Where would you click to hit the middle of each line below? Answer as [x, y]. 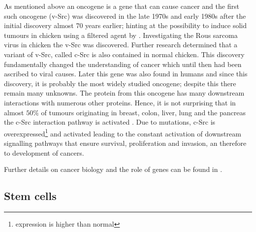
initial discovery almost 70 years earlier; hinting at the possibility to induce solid [125, 25]
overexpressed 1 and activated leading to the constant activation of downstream [123, 133]
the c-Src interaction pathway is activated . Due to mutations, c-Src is [110, 122]
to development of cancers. [44, 152]
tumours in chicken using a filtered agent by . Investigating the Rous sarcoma [121, 35]
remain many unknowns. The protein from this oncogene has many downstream [124, 93]
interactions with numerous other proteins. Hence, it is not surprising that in [120, 102]
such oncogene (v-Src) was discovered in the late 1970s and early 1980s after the [125, 16]
